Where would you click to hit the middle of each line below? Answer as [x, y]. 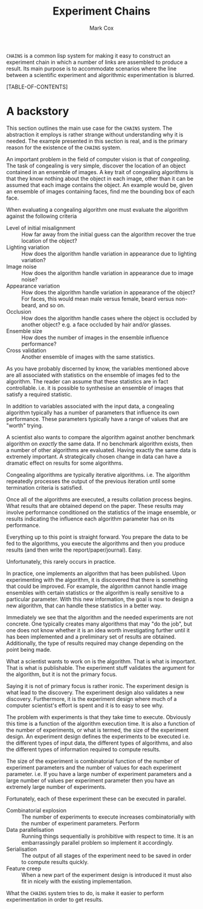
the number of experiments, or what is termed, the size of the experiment [98, 730]
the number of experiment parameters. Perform [81, 823]
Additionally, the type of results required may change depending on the [95, 643]
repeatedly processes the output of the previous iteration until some [91, 481]
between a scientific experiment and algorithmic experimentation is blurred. [101, 75]
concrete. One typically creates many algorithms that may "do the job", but [99, 624]
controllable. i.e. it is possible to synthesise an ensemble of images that [95, 388]
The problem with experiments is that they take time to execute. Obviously [99, 717]
